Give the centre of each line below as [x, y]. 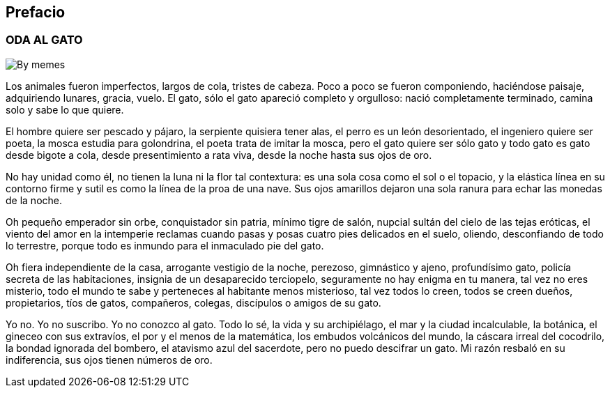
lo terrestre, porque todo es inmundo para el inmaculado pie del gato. [165, 245]
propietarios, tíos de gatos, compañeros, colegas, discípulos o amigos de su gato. [193, 302]
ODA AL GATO [44, 40]
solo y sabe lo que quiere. [65, 109]
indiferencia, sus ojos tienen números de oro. [109, 360]
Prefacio [36, 12]
